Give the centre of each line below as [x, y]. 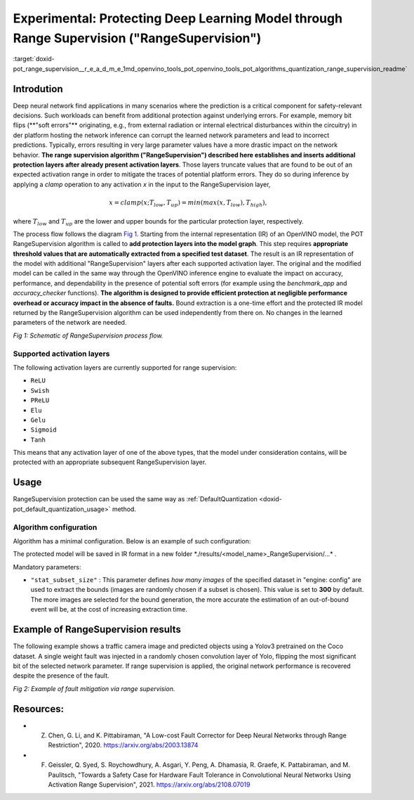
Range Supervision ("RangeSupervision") [137, 38]
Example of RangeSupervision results [97, 630]
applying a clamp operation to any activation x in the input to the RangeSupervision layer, [142, 184]
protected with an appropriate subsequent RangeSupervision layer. [110, 462]
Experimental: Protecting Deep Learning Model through [178, 18]
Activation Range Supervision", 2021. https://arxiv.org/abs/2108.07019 [149, 785]
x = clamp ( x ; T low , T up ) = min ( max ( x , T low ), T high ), [188, 203]
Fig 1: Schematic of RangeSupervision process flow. [88, 335]
